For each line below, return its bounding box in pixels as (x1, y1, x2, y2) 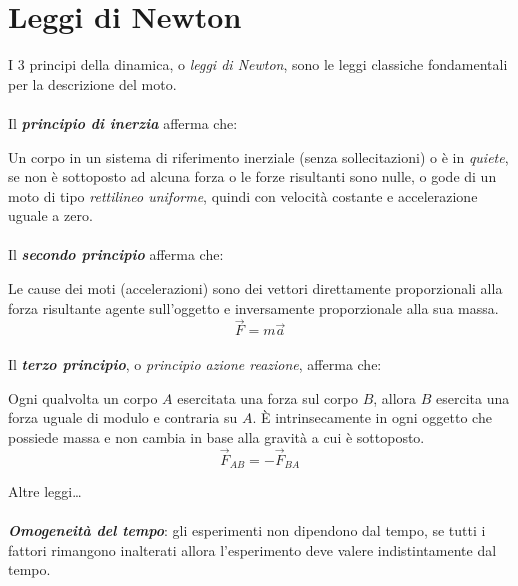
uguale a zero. (8, 205, 93, 226)
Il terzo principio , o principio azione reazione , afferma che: (8, 354, 382, 375)
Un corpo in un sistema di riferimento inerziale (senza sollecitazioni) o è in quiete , (8, 146, 509, 167)
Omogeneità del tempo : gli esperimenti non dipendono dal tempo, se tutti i (8, 520, 486, 541)
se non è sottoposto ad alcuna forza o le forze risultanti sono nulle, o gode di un (8, 166, 497, 187)
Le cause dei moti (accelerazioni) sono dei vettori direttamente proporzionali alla (8, 278, 503, 299)
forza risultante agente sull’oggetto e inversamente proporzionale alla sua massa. (8, 297, 499, 318)
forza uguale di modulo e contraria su (8, 407, 238, 428)
